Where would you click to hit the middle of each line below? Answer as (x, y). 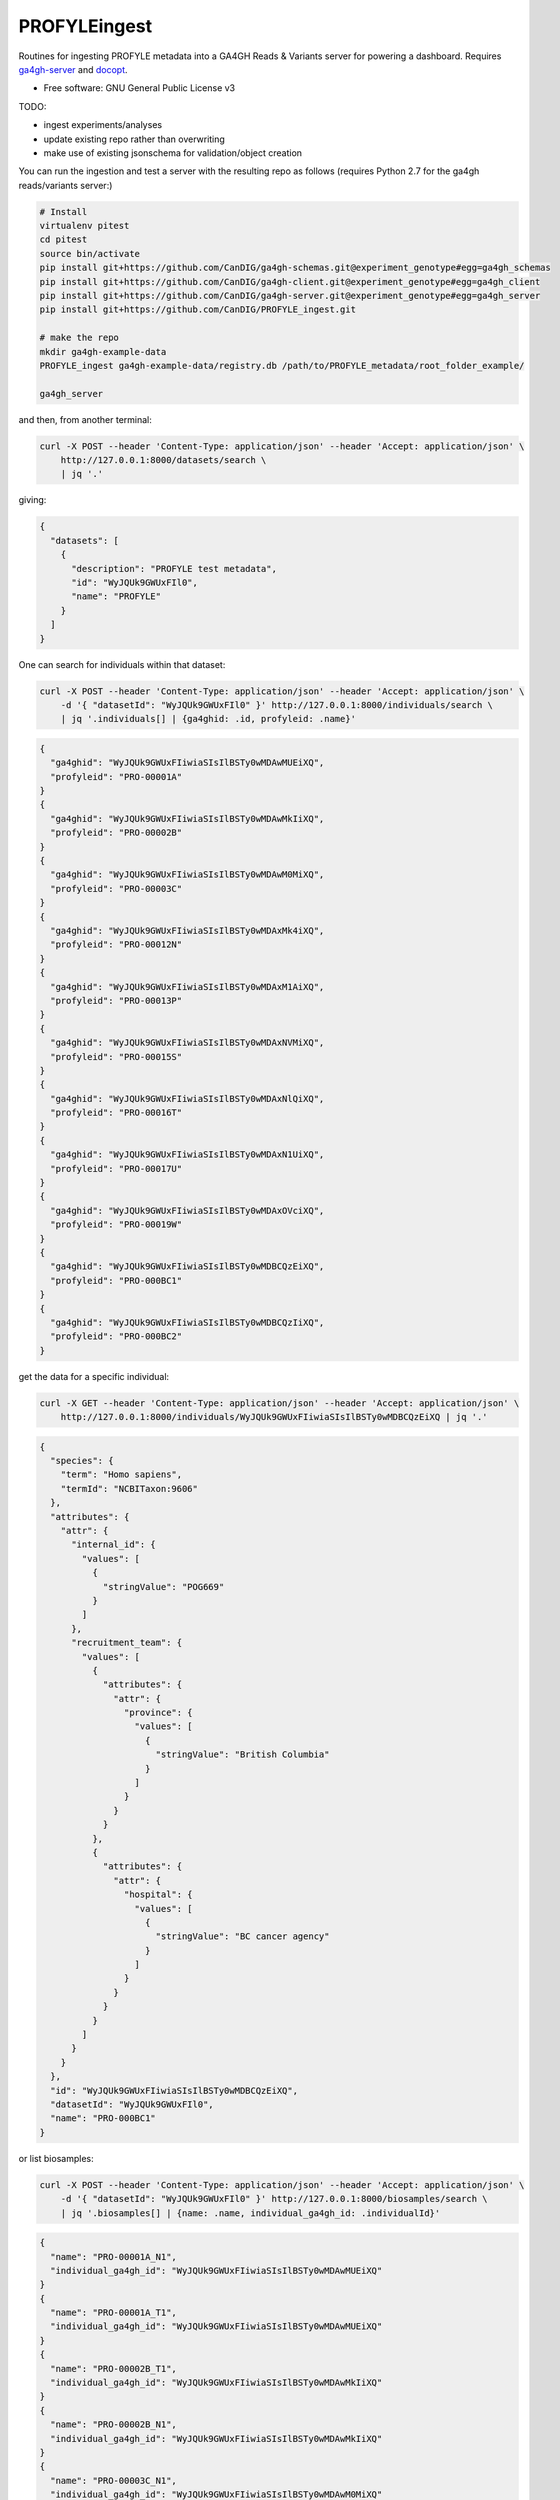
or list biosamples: (56, 2158)
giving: (32, 500)
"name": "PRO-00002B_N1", (113, 2424)
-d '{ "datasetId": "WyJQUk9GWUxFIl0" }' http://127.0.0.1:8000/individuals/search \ (277, 704)
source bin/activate (89, 253)
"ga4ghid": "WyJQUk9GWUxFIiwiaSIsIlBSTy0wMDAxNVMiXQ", (187, 1043)
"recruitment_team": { (127, 1643)
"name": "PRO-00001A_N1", (113, 2256)
